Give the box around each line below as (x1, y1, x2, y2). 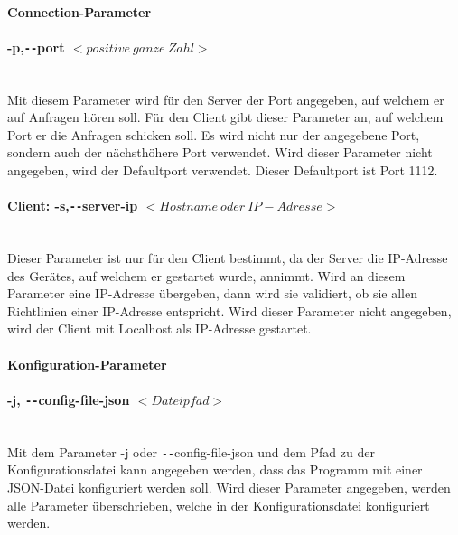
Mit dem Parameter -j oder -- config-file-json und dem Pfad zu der (7, 442, 375, 461)
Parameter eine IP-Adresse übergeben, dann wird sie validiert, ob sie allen (7, 284, 417, 303)
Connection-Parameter (7, 2, 152, 21)
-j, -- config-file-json (7, 390, 130, 408)
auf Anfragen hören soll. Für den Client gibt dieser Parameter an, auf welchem (7, 108, 444, 127)
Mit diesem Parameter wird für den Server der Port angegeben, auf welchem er (7, 89, 444, 108)
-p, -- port (7, 37, 65, 56)
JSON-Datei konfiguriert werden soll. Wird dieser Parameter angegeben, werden (7, 477, 451, 496)
